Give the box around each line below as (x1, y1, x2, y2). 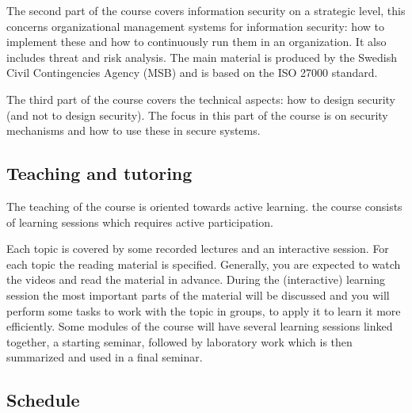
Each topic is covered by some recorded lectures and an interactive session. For (6, 240, 389, 257)
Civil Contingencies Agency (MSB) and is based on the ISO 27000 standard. (6, 64, 378, 81)
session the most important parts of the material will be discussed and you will (6, 286, 390, 303)
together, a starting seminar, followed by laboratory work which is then (6, 333, 353, 350)
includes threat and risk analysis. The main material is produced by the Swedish (6, 48, 397, 65)
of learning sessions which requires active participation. (6, 213, 273, 230)
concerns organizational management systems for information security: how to (6, 17, 384, 34)
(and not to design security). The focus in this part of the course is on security (6, 106, 388, 123)
